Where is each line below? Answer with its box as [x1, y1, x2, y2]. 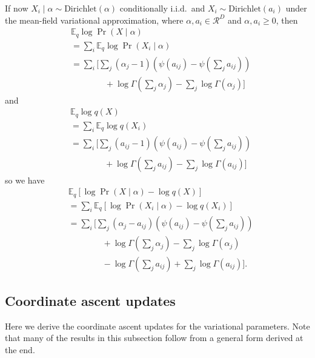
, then [276, 13, 298, 26]
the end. [5, 343, 35, 356]
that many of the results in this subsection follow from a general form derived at [5, 331, 303, 344]
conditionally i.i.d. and [119, 2, 205, 14]
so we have [5, 173, 45, 186]
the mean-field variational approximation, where [5, 13, 184, 26]
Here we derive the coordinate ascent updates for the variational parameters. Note [5, 319, 310, 332]
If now [5, 2, 28, 14]
